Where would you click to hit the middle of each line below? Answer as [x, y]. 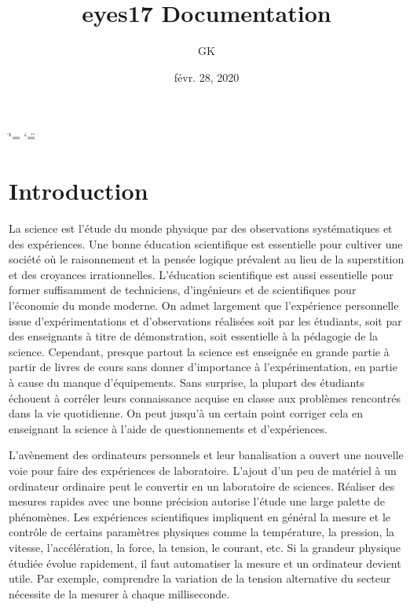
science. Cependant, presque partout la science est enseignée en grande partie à [199, 351]
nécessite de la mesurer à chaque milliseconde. [119, 593]
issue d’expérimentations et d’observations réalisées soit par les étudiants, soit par [205, 320]
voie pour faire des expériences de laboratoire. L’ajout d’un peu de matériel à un [203, 470]
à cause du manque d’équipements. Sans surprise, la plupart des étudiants [187, 382]
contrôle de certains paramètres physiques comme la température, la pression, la [202, 532]
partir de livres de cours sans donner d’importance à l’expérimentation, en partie [203, 367]
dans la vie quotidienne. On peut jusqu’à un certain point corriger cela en [186, 413]
